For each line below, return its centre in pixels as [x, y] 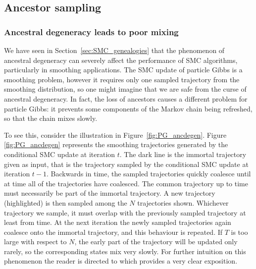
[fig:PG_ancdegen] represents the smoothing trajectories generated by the [116, 144]
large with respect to [35, 242]
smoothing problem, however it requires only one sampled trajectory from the [122, 79]
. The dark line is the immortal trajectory [183, 154]
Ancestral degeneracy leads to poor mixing [91, 31]
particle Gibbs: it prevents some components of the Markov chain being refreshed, [128, 108]
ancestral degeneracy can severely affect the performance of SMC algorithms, [121, 60]
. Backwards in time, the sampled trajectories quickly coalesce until [149, 174]
